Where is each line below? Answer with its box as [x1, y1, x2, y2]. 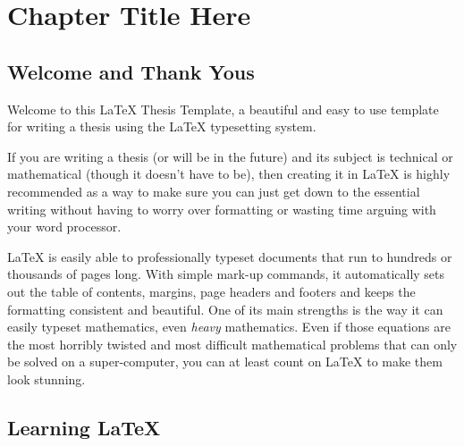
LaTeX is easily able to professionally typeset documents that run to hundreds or [7, 247, 452, 265]
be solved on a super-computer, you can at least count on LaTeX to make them [7, 352, 443, 371]
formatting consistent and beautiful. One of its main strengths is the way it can [7, 299, 443, 318]
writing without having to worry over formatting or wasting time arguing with [7, 199, 436, 218]
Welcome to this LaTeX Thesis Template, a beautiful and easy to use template [7, 99, 439, 118]
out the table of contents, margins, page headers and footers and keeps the [7, 282, 416, 300]
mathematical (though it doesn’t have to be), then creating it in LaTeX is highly [7, 164, 451, 183]
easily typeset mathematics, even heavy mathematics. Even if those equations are [7, 317, 451, 336]
